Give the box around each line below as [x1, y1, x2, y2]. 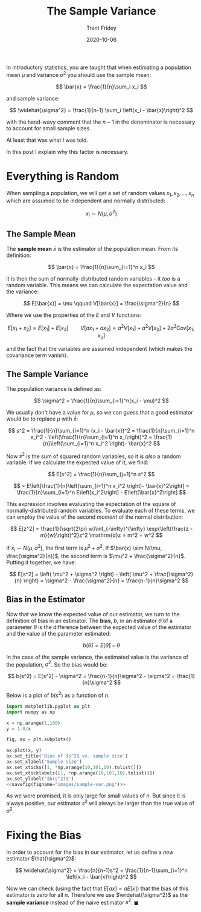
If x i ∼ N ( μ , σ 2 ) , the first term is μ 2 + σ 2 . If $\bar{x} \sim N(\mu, [6, 544, 162, 553]
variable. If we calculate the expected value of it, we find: [6, 459, 148, 466]
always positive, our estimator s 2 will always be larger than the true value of [6, 799, 195, 807]
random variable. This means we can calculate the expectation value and [6, 281, 188, 288]
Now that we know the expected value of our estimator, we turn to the [6, 610, 180, 617]
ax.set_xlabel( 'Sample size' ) [6, 759, 83, 765]
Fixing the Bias [6, 828, 81, 842]
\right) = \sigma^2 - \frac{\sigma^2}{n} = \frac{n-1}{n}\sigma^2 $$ [23, 577, 189, 584]
